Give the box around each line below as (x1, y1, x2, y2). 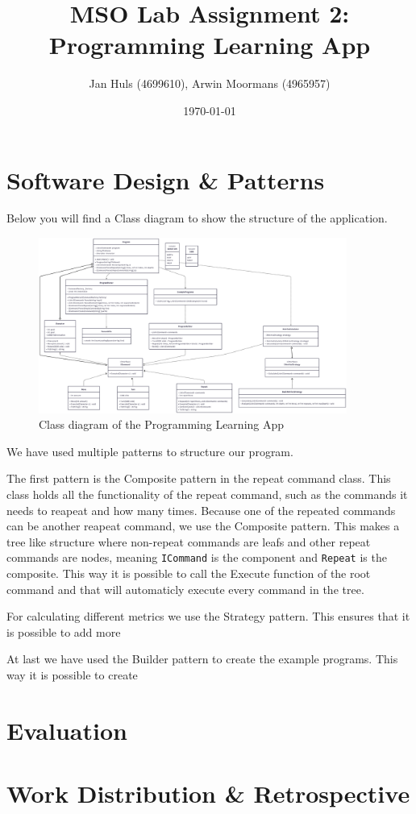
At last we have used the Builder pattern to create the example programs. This (6, 650, 398, 667)
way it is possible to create (6, 667, 138, 683)
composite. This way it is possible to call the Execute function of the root (6, 565, 371, 582)
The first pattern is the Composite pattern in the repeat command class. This (6, 470, 391, 487)
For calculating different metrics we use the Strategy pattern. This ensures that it (6, 608, 410, 625)
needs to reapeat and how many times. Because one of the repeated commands (6, 501, 396, 518)
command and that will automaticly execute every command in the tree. (6, 580, 364, 597)
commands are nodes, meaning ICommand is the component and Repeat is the (6, 549, 387, 566)
